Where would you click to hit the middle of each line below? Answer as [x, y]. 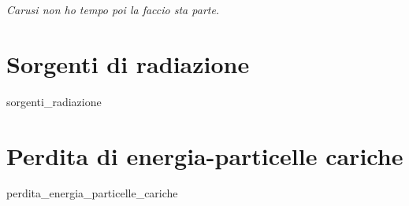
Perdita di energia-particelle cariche [205, 155]
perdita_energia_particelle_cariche [92, 193]
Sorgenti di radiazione [128, 63]
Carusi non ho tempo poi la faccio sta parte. [113, 9]
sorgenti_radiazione [54, 101]
